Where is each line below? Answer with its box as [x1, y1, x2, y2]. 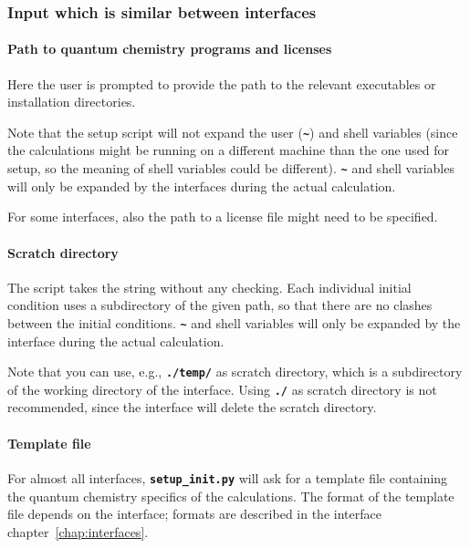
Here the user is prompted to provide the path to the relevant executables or [7, 74, 436, 93]
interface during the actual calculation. [7, 331, 225, 350]
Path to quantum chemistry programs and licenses [7, 39, 332, 58]
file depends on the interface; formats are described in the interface [7, 504, 381, 523]
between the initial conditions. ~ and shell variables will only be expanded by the [7, 313, 461, 332]
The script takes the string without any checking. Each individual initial [7, 277, 412, 296]
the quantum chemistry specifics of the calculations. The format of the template [7, 486, 454, 505]
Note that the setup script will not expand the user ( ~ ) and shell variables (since [7, 122, 458, 141]
